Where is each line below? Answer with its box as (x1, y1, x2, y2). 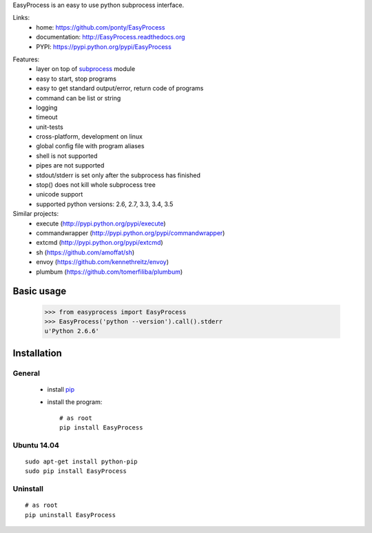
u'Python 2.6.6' (44, 328, 100, 335)
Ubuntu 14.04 (12, 440, 60, 450)
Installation (12, 347, 62, 359)
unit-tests (36, 123, 63, 131)
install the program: (47, 398, 103, 406)
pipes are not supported (36, 161, 105, 170)
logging (36, 103, 58, 112)
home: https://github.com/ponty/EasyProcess (36, 23, 165, 31)
